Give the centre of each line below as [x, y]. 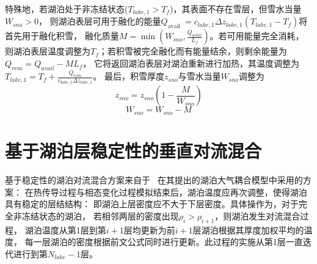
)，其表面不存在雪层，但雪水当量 [235, 9]
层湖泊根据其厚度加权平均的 [248, 229]
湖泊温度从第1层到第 [65, 229]
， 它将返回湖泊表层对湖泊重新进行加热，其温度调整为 [191, 63]
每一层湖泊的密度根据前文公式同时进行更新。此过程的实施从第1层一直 [164, 242]
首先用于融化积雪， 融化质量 [62, 36]
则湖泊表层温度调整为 [48, 51]
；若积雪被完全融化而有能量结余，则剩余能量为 [193, 51]
